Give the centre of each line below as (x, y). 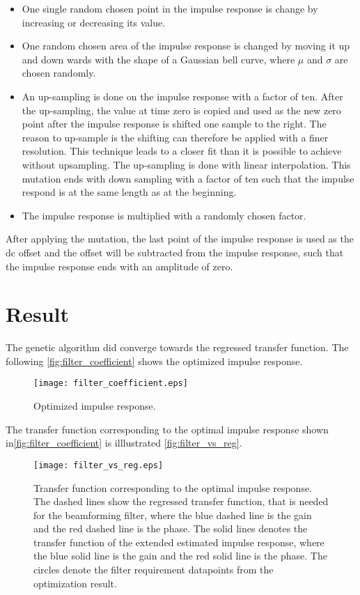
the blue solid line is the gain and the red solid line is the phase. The (180, 556)
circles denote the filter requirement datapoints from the (154, 570)
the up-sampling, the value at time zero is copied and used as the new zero (181, 110)
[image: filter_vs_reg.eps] (99, 465)
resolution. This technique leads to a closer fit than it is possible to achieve (182, 151)
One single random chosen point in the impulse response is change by (170, 8)
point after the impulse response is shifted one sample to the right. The (174, 124)
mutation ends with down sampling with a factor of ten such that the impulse (188, 178)
